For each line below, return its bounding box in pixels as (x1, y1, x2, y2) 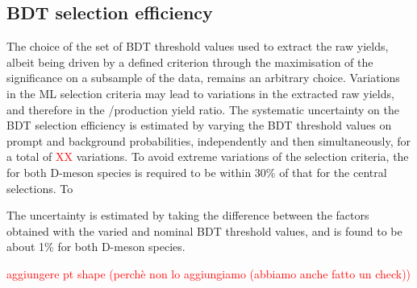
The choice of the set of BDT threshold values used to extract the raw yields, (6, 38, 389, 55)
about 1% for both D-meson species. (6, 238, 186, 255)
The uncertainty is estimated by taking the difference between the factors (6, 207, 369, 224)
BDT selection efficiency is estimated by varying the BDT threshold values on (6, 117, 392, 134)
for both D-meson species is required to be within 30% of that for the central (6, 163, 387, 180)
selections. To (6, 179, 73, 196)
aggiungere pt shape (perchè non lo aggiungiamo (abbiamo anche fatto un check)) (6, 265, 411, 282)
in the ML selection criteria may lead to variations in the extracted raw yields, (6, 84, 394, 101)
